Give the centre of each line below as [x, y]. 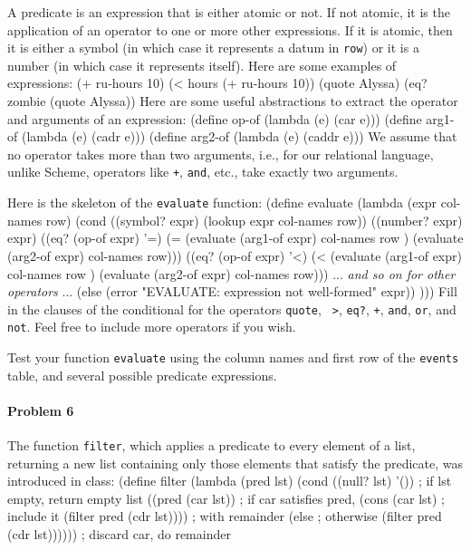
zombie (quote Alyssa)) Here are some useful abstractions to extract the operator [233, 101]
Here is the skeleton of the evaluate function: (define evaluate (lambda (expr [222, 203]
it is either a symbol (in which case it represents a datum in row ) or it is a [213, 48]
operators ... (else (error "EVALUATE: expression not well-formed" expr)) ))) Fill [232, 291]
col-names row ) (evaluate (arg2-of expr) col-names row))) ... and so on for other [231, 273]
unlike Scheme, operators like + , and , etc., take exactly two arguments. [203, 172]
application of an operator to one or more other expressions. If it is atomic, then [230, 29]
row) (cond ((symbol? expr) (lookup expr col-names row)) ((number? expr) [254, 220]
